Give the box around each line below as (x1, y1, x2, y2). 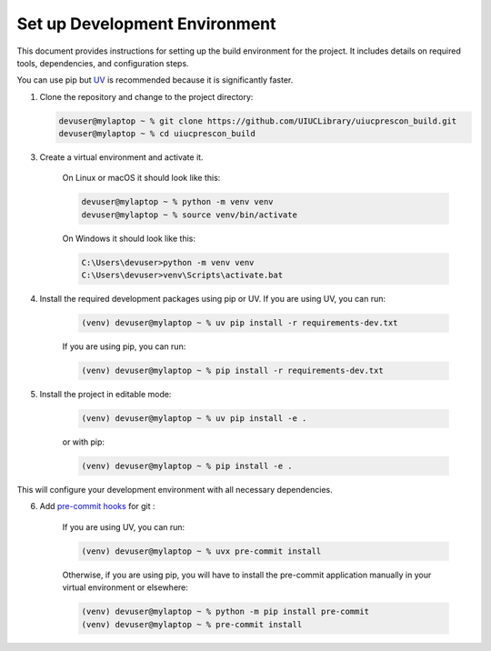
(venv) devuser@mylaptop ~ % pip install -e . (81, 461, 293, 472)
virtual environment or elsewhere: (62, 582, 188, 593)
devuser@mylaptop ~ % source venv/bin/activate (81, 209, 297, 220)
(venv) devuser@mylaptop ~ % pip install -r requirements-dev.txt (81, 366, 384, 376)
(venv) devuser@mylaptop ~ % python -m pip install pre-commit (81, 606, 370, 617)
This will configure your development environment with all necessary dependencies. (16, 485, 333, 496)
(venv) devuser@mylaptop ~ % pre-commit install (81, 619, 303, 629)
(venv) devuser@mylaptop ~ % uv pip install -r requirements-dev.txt (81, 318, 398, 328)
